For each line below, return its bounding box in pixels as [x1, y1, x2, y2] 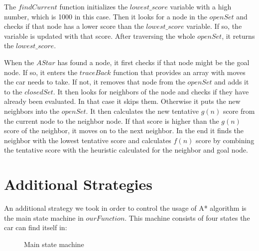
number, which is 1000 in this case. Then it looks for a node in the [4, 11, 207, 21]
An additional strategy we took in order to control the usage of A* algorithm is [4, 203, 247, 213]
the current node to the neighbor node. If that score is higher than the [4, 115, 219, 126]
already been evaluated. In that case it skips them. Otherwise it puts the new [4, 96, 241, 106]
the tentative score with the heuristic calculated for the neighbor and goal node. [4, 145, 248, 155]
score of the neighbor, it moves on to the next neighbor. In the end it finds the [4, 125, 244, 136]
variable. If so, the [186, 21, 242, 31]
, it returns [222, 30, 255, 41]
